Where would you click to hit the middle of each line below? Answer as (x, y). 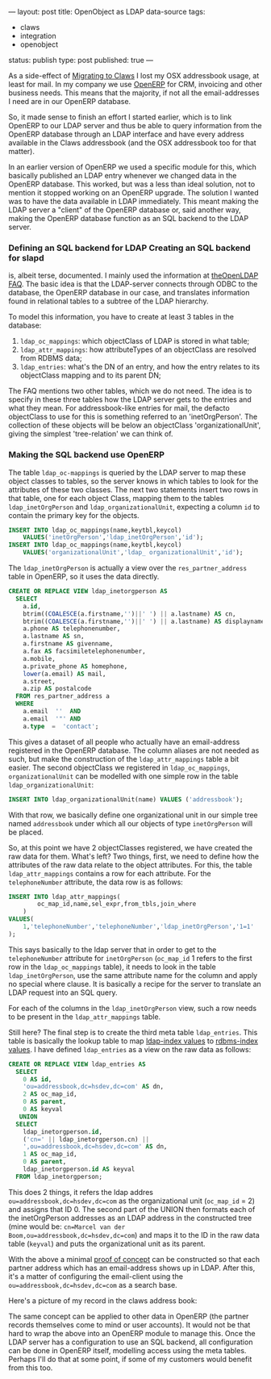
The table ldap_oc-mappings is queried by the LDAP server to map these (127, 472)
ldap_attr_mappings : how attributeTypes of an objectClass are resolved (138, 349)
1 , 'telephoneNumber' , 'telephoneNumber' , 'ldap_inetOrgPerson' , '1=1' (138, 927)
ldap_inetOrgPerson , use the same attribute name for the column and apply (133, 975)
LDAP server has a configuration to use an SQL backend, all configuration (131, 1342)
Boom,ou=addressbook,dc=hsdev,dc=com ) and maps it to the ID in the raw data (134, 1235)
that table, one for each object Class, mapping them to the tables (116, 498)
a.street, (40, 681)
